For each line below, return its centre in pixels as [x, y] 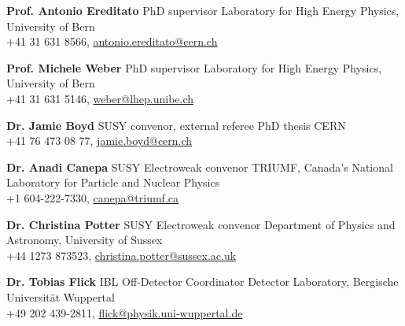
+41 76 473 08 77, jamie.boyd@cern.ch [99, 141]
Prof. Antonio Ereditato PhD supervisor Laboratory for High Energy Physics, [203, 10]
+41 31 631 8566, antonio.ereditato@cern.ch [112, 41]
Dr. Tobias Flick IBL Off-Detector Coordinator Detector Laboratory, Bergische [202, 282]
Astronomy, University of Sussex [85, 240]
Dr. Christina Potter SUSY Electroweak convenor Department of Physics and [201, 224]
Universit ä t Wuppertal [61, 296]
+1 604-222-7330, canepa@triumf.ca [92, 197]
